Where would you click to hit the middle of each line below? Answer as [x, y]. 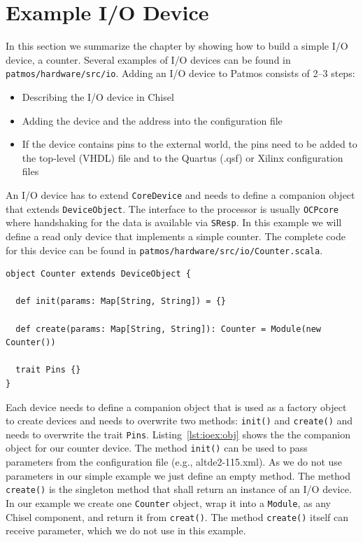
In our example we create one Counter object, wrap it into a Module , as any [169, 502]
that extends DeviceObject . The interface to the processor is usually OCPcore [172, 208]
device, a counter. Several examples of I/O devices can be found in [148, 59]
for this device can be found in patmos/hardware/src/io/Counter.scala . [164, 250]
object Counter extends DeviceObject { [98, 274]
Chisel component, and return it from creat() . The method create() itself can [177, 516]
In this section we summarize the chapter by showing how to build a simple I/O [177, 46]
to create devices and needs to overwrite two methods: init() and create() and [179, 421]
